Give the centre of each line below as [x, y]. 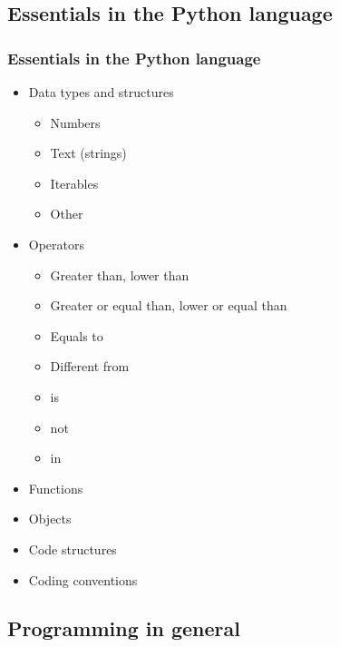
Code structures [73, 549]
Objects [50, 519]
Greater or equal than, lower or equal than [169, 305]
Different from [90, 366]
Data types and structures [101, 92]
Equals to [77, 335]
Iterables [74, 183]
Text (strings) [88, 153]
